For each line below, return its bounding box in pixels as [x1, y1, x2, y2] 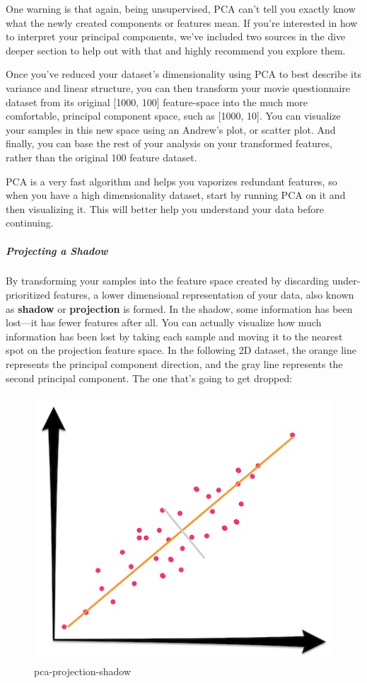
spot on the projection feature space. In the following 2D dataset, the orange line [6, 343, 356, 357]
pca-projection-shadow [34, 664, 132, 679]
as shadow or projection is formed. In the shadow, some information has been [6, 301, 353, 316]
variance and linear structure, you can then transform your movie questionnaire [6, 80, 351, 95]
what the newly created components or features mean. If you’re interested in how [6, 15, 358, 30]
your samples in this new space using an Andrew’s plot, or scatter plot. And [6, 122, 336, 137]
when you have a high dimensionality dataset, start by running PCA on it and [6, 188, 346, 202]
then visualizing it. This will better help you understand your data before [6, 201, 325, 216]
